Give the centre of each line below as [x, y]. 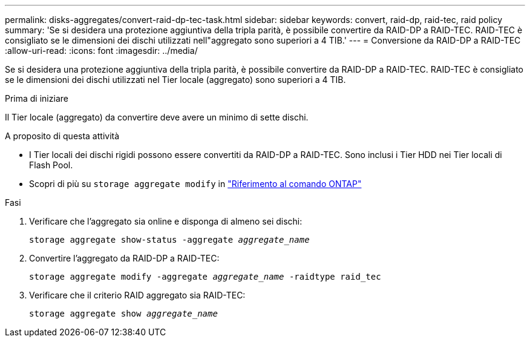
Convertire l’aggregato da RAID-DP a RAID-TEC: [124, 258]
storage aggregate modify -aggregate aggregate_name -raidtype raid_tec [205, 277]
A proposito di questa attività [62, 136]
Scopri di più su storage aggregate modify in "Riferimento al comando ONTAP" [195, 184]
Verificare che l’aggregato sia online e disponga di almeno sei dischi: [166, 221]
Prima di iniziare [37, 98]
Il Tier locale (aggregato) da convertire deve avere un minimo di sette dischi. [157, 117]
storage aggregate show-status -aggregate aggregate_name [169, 240]
